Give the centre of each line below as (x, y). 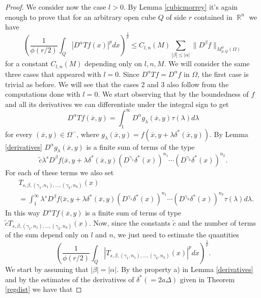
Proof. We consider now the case (56, 7)
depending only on (113, 63)
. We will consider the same (207, 63)
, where (88, 134)
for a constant (27, 63)
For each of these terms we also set (60, 172)
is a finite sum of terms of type (133, 213)
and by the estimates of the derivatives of (70, 279)
